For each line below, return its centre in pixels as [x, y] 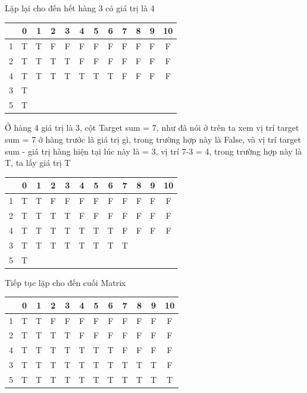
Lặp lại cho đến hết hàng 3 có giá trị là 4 [80, 8]
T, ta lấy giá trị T [38, 163]
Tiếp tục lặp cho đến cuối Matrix [65, 282]
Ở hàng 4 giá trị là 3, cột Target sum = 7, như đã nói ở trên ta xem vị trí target [152, 128]
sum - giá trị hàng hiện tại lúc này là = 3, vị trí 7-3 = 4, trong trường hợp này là [153, 151]
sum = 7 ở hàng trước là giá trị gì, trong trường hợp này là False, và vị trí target [153, 139]
